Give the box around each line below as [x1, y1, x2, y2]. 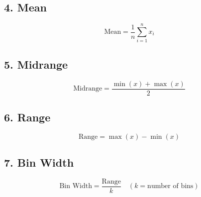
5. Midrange [4, 56, 68, 72]
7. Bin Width [4, 155, 74, 170]
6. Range [4, 109, 51, 124]
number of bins [147, 183, 194, 190]
